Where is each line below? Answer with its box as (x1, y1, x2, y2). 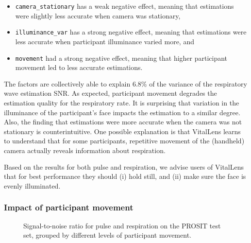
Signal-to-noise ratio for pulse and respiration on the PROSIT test (23, 220, 221, 230)
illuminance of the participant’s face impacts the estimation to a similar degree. (4, 107, 240, 117)
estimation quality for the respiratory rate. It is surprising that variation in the (4, 97, 239, 107)
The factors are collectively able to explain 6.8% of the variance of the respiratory (4, 78, 247, 88)
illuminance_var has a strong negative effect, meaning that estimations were (15, 27, 247, 37)
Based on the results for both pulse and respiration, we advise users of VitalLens (4, 161, 244, 172)
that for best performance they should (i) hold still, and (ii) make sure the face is (4, 171, 246, 181)
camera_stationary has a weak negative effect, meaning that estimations (15, 1, 234, 11)
